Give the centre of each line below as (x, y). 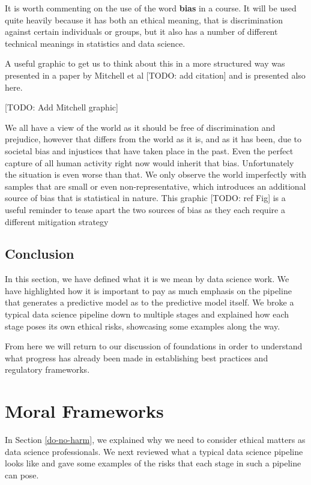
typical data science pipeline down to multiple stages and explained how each (147, 314)
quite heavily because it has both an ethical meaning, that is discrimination (144, 20)
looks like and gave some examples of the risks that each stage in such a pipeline (153, 463)
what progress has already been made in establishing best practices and (137, 357)
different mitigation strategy (57, 221)
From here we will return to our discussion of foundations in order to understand (154, 346)
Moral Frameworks (84, 411)
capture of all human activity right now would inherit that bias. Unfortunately (149, 162)
